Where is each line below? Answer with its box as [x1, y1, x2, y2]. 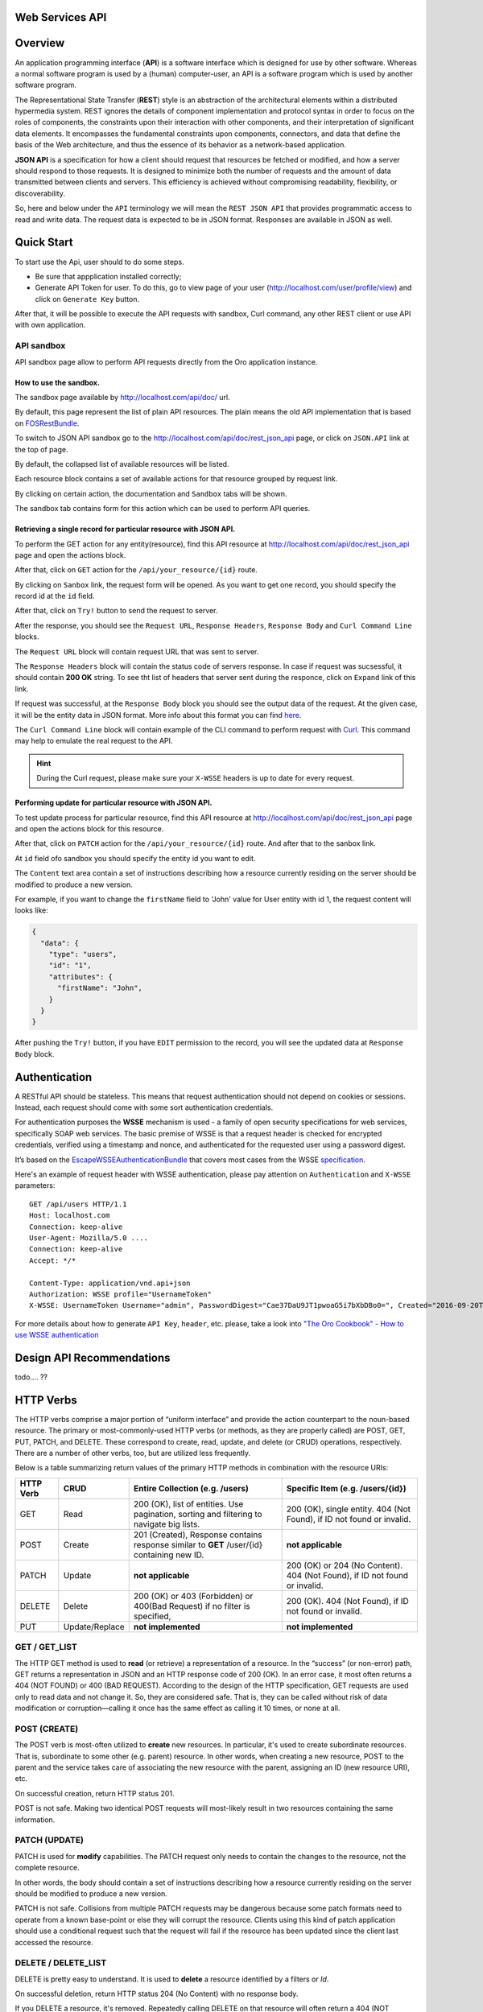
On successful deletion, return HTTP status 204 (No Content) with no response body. [14, 1989, 299, 1999]
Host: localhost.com [29, 1211, 110, 1220]
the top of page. [14, 444, 68, 454]
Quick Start [14, 236, 73, 249]
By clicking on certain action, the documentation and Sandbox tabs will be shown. [14, 489, 287, 498]
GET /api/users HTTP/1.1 [29, 1199, 127, 1209]
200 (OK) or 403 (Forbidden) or [133, 1590, 254, 1602]
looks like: [14, 905, 48, 915]
